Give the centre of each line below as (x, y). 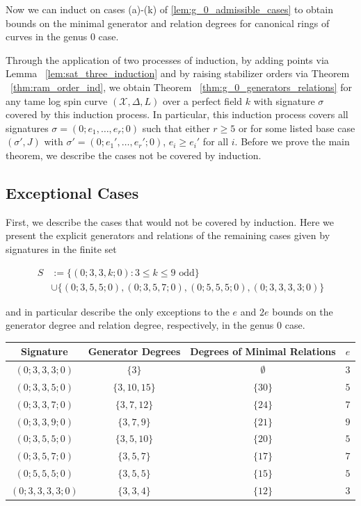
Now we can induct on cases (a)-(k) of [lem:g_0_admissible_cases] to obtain (169, 9)
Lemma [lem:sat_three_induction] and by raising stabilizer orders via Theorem (178, 73)
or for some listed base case (297, 128)
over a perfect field (203, 100)
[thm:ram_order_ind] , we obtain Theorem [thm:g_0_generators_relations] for (181, 87)
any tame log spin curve (57, 100)
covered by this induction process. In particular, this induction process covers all (177, 114)
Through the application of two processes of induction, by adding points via (167, 59)
